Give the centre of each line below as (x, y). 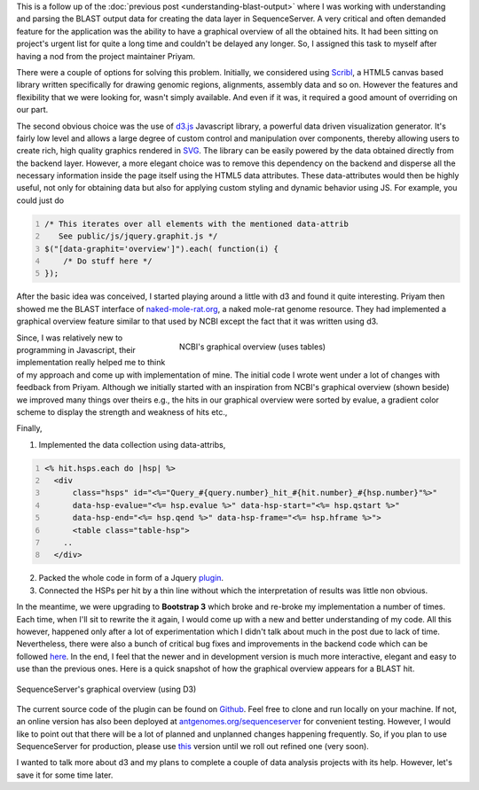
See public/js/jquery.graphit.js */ (138, 236)
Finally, (29, 428)
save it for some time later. (65, 775)
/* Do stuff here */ (108, 261)
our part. (32, 110)
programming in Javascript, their (76, 349)
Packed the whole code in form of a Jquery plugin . (131, 578)
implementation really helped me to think (91, 363)
